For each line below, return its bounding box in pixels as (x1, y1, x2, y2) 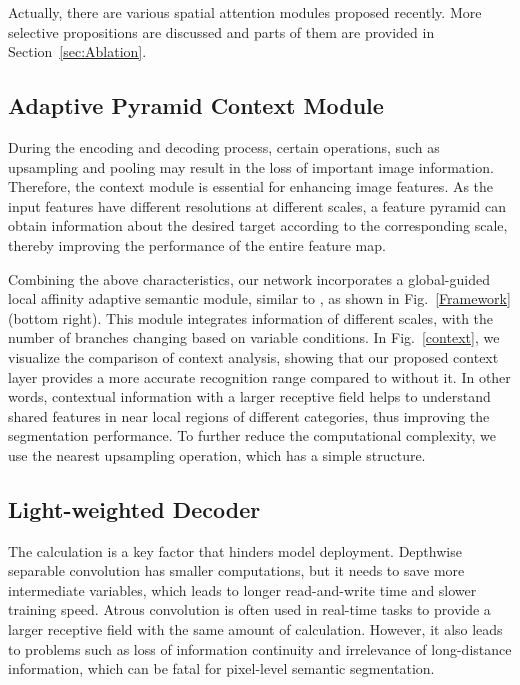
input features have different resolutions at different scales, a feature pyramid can (8, 195, 506, 216)
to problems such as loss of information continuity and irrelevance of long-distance (8, 638, 512, 659)
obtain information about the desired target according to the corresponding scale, (8, 215, 508, 236)
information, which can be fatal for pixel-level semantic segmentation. (8, 658, 435, 679)
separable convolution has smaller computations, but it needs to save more (8, 560, 465, 581)
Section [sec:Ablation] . (8, 41, 147, 62)
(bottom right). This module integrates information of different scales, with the (8, 307, 494, 328)
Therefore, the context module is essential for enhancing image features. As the (8, 176, 494, 197)
